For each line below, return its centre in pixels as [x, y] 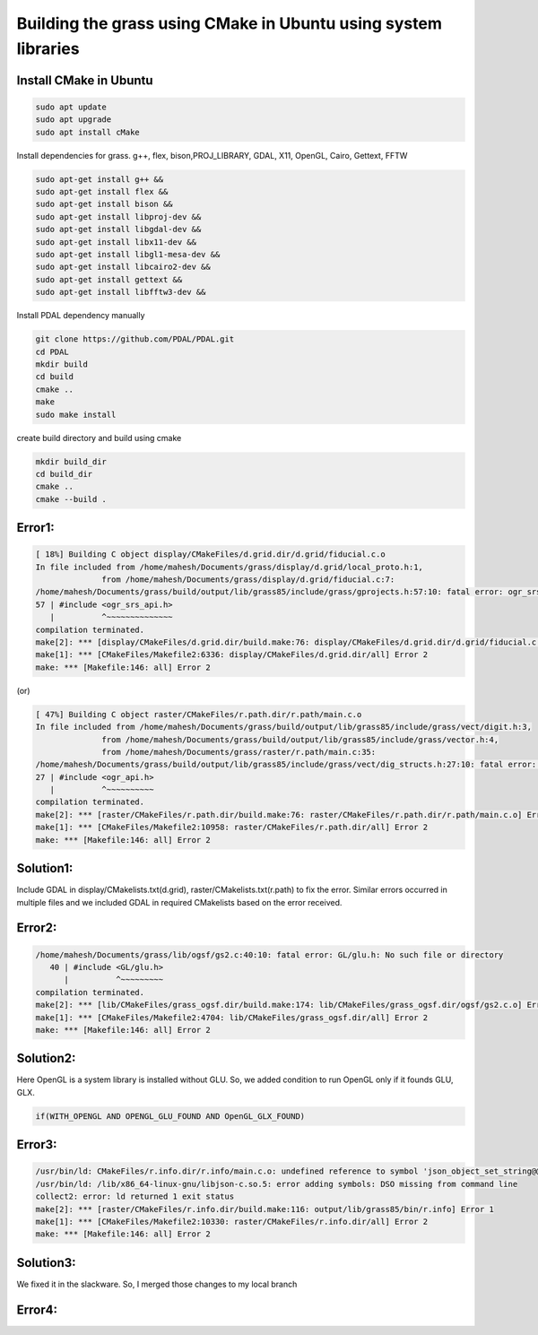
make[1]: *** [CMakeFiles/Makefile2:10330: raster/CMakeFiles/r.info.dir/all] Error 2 [232, 1221]
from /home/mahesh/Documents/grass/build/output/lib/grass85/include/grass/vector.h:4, [300, 739]
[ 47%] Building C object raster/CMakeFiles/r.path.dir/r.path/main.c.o [199, 714]
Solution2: [46, 1058]
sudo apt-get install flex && [102, 192]
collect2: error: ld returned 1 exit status [135, 1196]
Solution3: [46, 1263]
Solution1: [45, 868]
